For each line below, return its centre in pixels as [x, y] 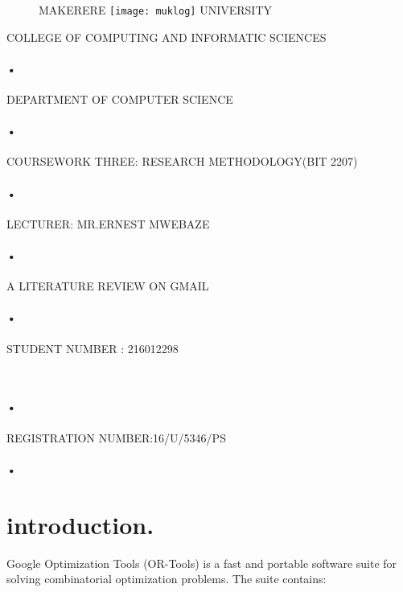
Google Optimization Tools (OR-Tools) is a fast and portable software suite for [202, 563]
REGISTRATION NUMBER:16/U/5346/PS [116, 437]
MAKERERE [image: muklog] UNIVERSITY [155, 10]
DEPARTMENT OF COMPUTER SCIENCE [120, 99]
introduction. [80, 524]
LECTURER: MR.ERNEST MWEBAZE [108, 223]
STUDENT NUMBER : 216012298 [93, 348]
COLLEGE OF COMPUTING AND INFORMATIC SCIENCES [167, 37]
